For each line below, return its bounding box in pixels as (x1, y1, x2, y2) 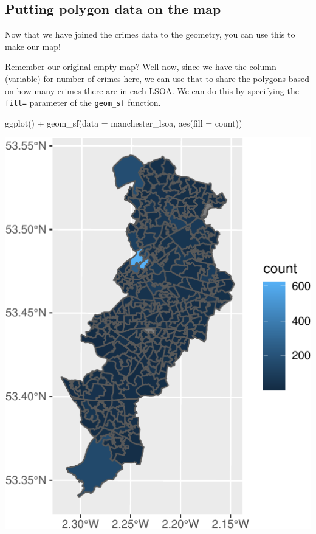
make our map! (5, 40, 61, 52)
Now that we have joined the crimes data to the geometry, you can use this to (5, 28, 295, 41)
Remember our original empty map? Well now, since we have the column (5, 60, 276, 73)
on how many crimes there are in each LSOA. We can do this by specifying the (5, 84, 299, 97)
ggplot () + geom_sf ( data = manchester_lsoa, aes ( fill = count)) (5, 116, 242, 129)
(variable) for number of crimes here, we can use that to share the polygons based (5, 72, 310, 85)
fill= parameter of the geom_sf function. (5, 96, 161, 109)
